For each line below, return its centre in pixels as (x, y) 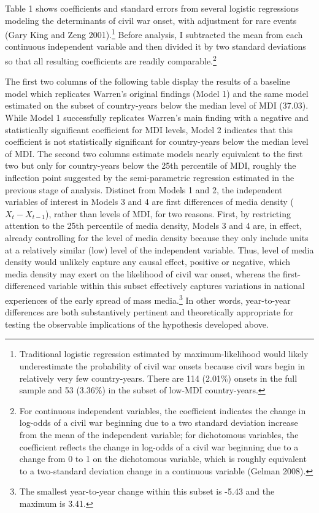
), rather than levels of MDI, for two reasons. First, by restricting (168, 213)
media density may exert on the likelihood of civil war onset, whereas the (143, 273)
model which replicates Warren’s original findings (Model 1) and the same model (157, 93)
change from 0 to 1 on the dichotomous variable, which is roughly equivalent (163, 459)
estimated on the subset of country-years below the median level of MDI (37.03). (157, 105)
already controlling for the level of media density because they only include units (157, 237)
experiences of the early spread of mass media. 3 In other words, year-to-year (148, 299)
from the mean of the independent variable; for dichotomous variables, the (159, 434)
